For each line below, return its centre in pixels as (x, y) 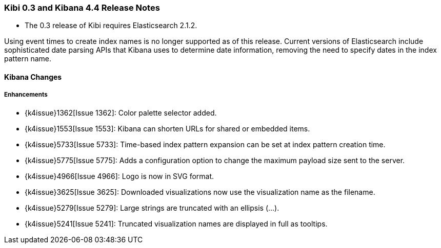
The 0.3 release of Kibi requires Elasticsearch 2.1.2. (111, 26)
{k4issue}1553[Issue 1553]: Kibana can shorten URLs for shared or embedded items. (167, 128)
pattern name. (28, 59)
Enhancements (26, 95)
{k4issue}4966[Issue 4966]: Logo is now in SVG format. (119, 176)
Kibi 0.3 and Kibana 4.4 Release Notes (82, 8)
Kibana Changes (33, 77)
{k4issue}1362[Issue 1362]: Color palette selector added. (121, 112)
